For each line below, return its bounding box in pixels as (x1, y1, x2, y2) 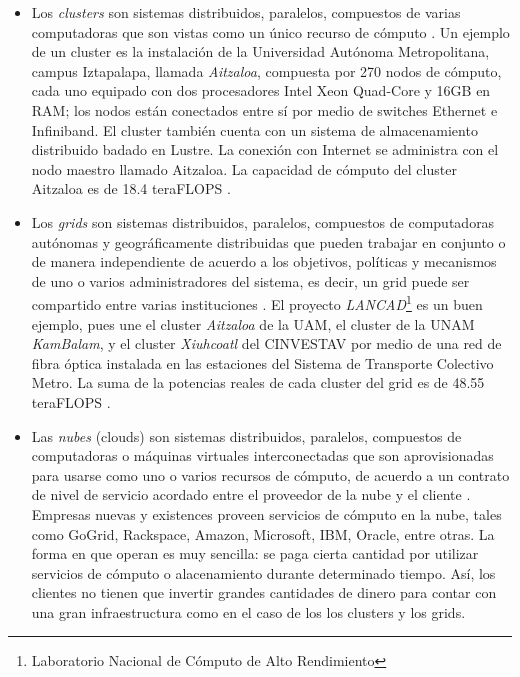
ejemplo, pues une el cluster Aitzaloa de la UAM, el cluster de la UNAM (31, 313, 475, 334)
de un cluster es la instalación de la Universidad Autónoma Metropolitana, (31, 41, 490, 62)
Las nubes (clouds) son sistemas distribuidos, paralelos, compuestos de (31, 425, 462, 446)
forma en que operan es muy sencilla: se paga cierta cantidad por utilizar (31, 543, 479, 564)
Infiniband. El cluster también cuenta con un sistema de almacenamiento (31, 119, 478, 140)
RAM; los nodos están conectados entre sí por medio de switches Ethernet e (31, 99, 498, 120)
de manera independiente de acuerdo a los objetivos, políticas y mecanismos (31, 251, 497, 272)
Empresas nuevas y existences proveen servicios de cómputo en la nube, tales (31, 503, 502, 524)
